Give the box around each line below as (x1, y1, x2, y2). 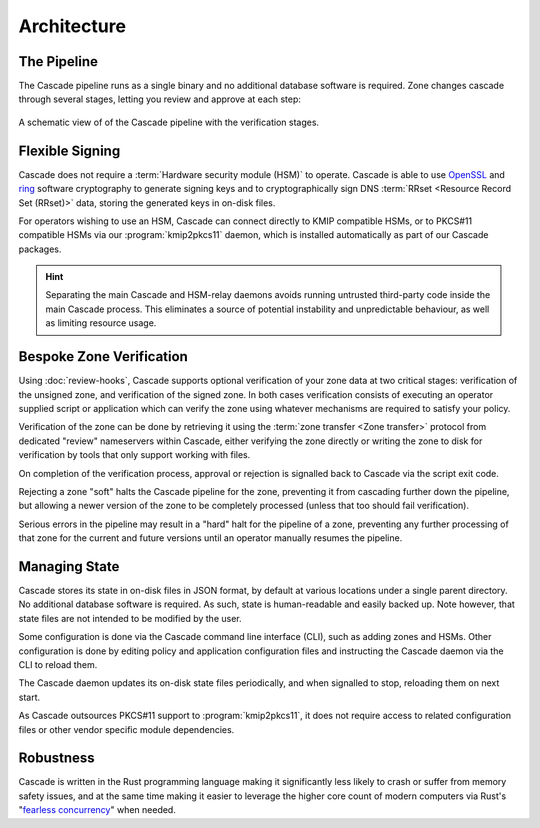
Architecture (18, 15, 127, 37)
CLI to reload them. (18, 658, 98, 670)
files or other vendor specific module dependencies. (18, 723, 235, 735)
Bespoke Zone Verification (18, 348, 189, 365)
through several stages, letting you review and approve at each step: (18, 93, 302, 105)
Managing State (18, 558, 120, 575)
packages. (18, 243, 62, 255)
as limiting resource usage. (45, 317, 157, 329)
